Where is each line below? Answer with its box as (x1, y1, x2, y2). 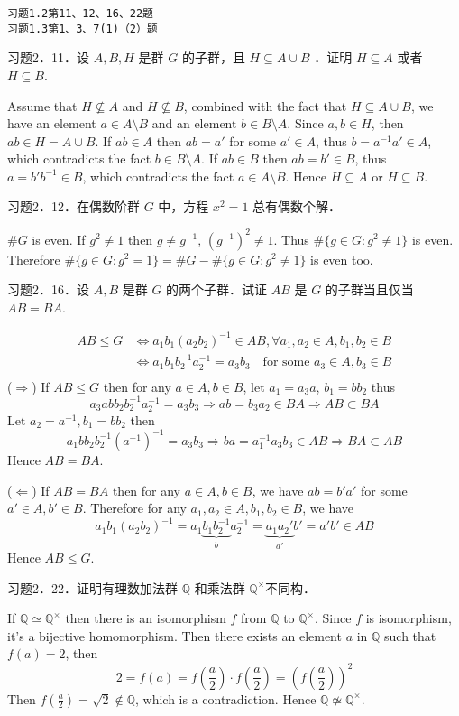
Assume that (7, 96, 78, 115)
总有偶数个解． (252, 197, 342, 216)
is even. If (32, 229, 86, 248)
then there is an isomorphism (65, 609, 226, 628)
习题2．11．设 (7, 48, 89, 67)
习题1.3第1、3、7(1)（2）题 (7, 22, 158, 35)
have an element (7, 114, 96, 133)
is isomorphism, (365, 609, 452, 628)
